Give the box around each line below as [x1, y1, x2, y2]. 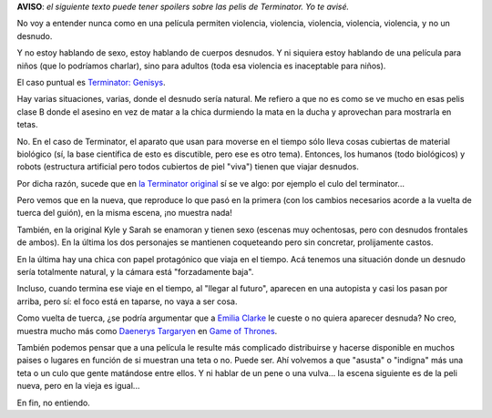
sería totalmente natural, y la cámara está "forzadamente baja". [16, 267, 254, 278]
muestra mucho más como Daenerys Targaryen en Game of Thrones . [16, 325, 278, 336]
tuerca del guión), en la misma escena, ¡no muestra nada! [16, 208, 232, 219]
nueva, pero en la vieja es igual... [16, 381, 140, 392]
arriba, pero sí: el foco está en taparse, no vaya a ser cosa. [16, 296, 238, 307]
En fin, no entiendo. [16, 397, 90, 408]
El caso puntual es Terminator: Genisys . [16, 76, 166, 87]
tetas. [16, 119, 38, 130]
